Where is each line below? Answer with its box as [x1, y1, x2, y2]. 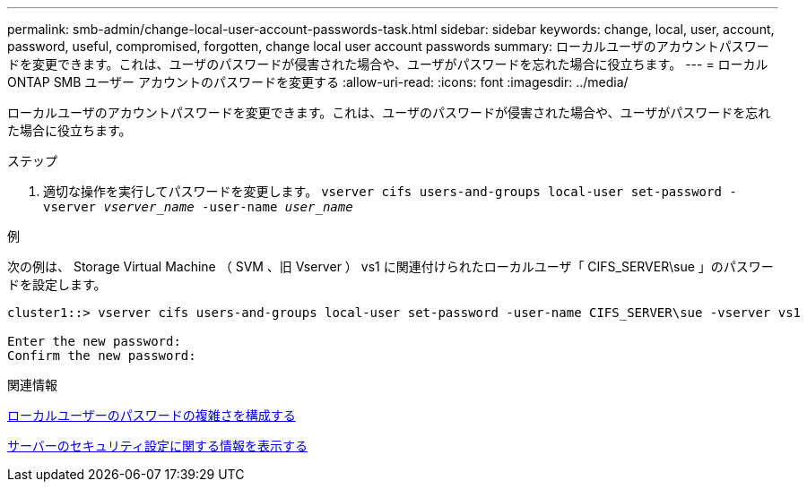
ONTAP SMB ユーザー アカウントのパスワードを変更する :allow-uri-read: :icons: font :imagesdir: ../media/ [7, 74, 629, 90]
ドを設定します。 [7, 277, 107, 292]
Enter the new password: [7, 334, 181, 348]
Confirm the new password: [7, 348, 196, 363]
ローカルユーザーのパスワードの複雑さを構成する [7, 407, 296, 423]
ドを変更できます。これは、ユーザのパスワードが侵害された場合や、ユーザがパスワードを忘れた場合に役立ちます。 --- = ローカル [7, 56, 768, 72]
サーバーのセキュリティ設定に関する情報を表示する [7, 438, 308, 453]
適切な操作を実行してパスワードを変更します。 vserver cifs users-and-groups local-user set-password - [43, 184, 737, 199]
